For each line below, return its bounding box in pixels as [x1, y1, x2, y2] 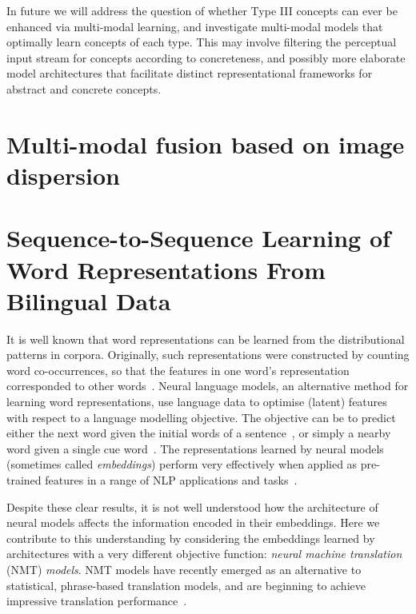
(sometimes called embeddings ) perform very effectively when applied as [6, 456, 358, 472]
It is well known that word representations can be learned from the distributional [6, 330, 405, 347]
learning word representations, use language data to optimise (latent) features [6, 393, 387, 409]
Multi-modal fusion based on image [6, 127, 405, 160]
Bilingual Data [6, 284, 171, 317]
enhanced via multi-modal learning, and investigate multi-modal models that [6, 18, 383, 34]
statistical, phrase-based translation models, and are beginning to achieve [6, 576, 366, 593]
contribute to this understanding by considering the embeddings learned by [6, 529, 375, 546]
